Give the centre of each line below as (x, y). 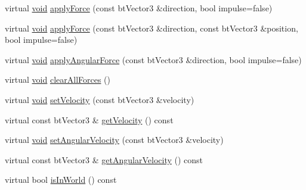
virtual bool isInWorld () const (61, 180)
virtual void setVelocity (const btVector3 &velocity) (100, 99)
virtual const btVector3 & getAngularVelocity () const (104, 159)
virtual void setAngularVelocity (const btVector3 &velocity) (114, 140)
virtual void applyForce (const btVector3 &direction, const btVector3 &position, (152, 28)
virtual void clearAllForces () (58, 80)
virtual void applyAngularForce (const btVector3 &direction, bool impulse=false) (153, 59)
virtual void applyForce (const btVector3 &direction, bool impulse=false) (139, 8)
